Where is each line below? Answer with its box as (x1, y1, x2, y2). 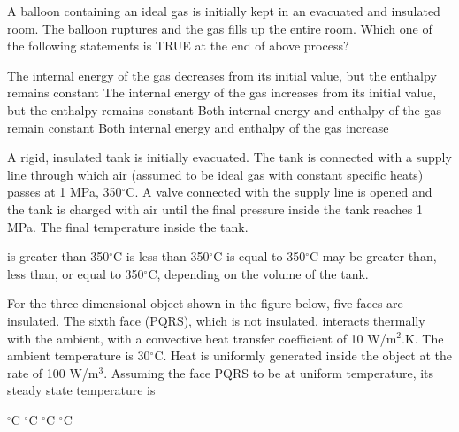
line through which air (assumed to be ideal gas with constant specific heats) (7, 165, 424, 183)
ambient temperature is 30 (7, 346, 150, 365)
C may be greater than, (309, 247, 437, 266)
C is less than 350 (113, 247, 210, 266)
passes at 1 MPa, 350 (7, 182, 122, 201)
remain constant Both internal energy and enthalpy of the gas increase (7, 118, 389, 136)
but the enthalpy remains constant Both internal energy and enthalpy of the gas (7, 100, 441, 119)
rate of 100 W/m (7, 363, 99, 382)
